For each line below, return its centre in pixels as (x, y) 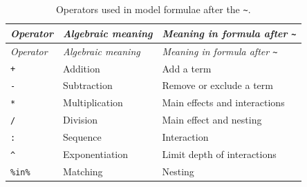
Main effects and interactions (223, 102)
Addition (82, 68)
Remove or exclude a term (217, 85)
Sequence (82, 137)
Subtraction (88, 85)
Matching (83, 171)
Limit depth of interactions (219, 154)
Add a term (187, 68)
